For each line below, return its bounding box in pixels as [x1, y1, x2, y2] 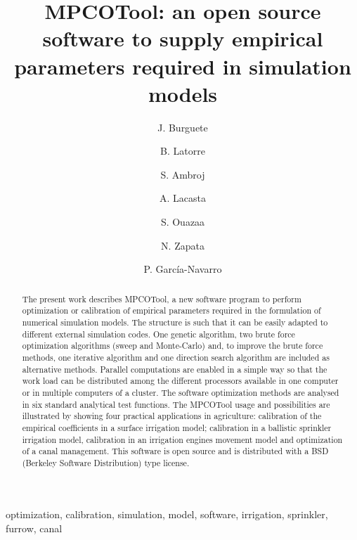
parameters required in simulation [14, 51, 351, 80]
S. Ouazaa [160, 214, 205, 229]
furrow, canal [6, 521, 63, 536]
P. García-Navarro [143, 262, 222, 276]
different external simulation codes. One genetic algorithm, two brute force [22, 328, 295, 340]
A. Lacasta [160, 191, 206, 205]
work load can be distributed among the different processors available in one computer [22, 375, 339, 387]
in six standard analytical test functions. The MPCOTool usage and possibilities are [22, 398, 330, 410]
